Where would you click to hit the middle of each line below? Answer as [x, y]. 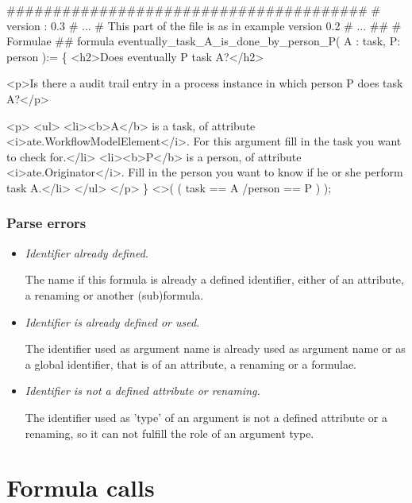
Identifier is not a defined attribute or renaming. [142, 391]
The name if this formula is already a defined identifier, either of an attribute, [214, 279]
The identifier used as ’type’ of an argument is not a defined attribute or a [206, 417]
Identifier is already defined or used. [112, 321]
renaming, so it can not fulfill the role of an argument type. [169, 433]
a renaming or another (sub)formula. [114, 294]
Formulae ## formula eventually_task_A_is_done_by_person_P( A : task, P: [204, 41]
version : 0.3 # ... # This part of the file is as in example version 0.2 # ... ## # [204, 25]
